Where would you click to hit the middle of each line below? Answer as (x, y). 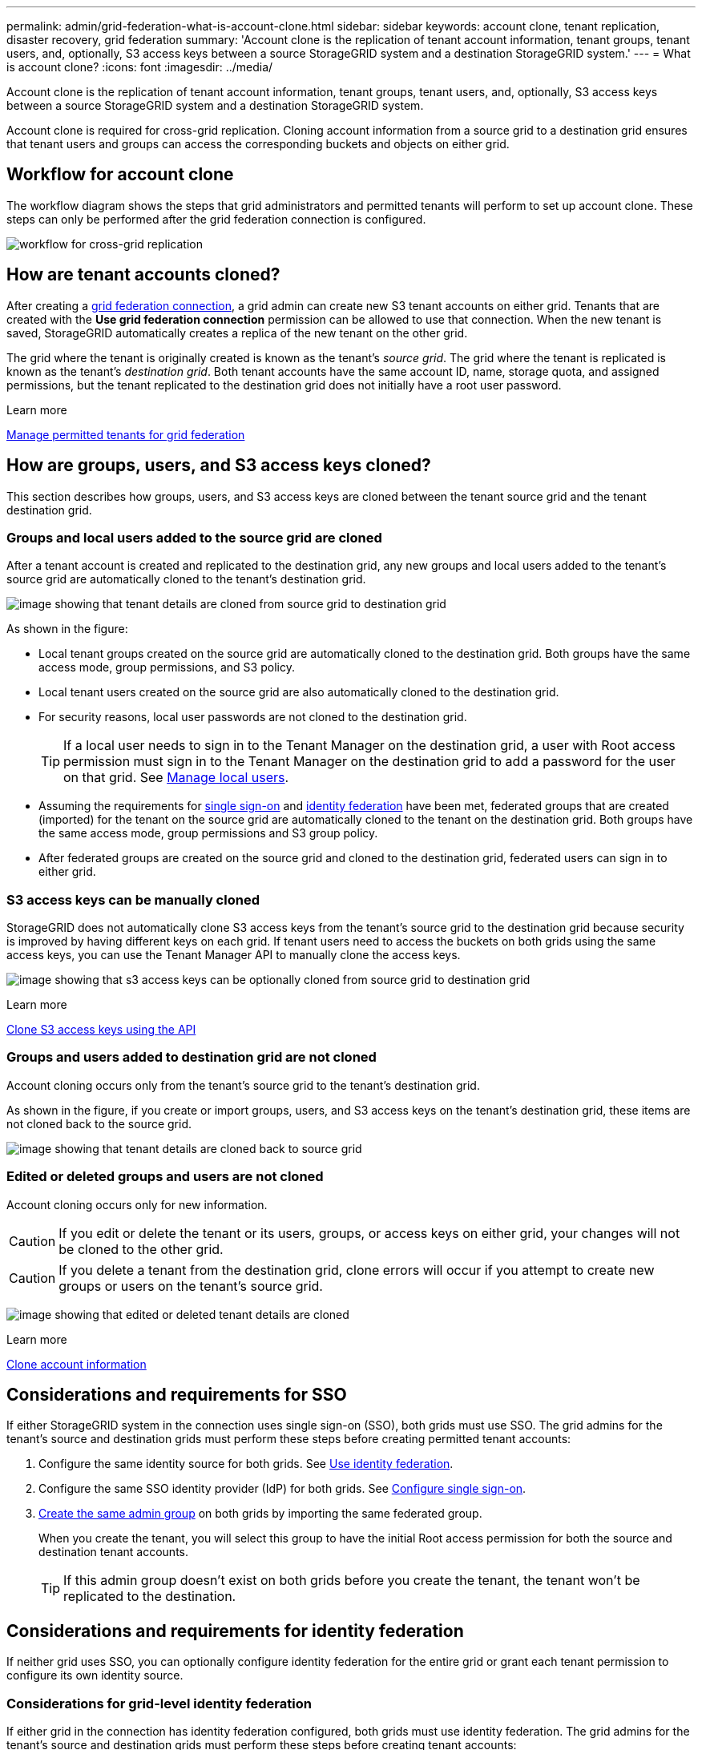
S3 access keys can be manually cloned (133, 899)
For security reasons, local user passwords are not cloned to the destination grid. (253, 717)
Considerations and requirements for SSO (177, 1394)
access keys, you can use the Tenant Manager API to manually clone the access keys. (234, 955)
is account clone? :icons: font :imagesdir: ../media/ (140, 67)
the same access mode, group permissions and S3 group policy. (208, 833)
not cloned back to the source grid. (99, 1123)
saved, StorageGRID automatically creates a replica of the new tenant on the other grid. (237, 333)
